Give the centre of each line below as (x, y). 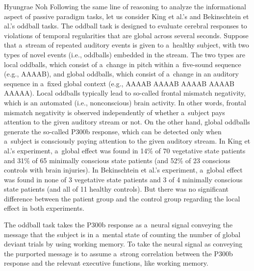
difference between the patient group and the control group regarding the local (122, 198)
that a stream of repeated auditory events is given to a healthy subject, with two (127, 45)
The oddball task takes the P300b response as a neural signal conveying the (118, 225)
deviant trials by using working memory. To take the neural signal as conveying (123, 244)
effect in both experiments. (44, 208)
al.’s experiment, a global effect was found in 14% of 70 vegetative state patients (125, 150)
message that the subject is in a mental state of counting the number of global (122, 234)
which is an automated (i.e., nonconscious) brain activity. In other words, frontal (125, 102)
